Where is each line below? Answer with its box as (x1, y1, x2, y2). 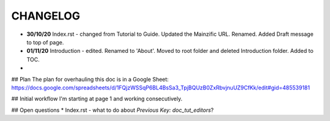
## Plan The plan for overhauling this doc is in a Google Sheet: (11, 75, 169, 83)
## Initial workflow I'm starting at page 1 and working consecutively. (11, 95, 183, 103)
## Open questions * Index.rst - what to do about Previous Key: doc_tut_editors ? (11, 106, 214, 114)
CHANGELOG (11, 9, 81, 22)
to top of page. (26, 38, 64, 46)
